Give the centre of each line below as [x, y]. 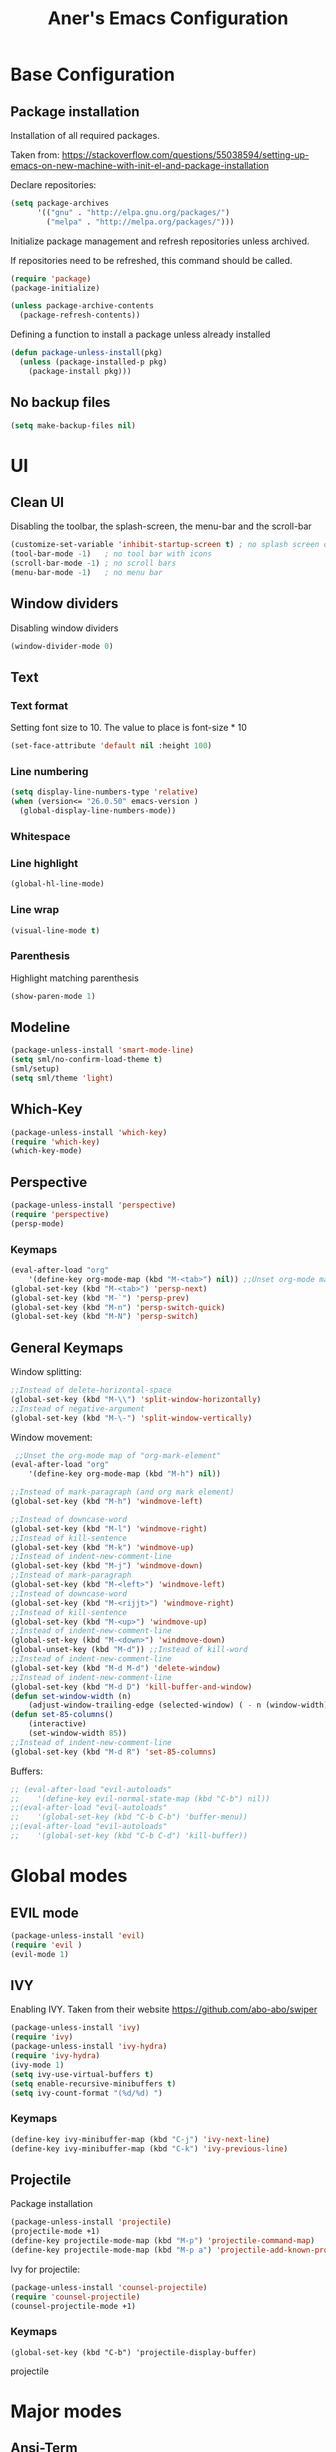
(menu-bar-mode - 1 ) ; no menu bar [86, 573]
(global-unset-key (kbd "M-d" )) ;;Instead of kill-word [129, 1650]
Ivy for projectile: [45, 2269]
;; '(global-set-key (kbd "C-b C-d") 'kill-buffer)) [129, 1836]
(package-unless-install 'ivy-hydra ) [89, 2047]
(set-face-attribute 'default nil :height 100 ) [111, 746]
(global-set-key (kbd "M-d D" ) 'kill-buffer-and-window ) [131, 1687]
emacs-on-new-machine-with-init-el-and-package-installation [140, 165]
